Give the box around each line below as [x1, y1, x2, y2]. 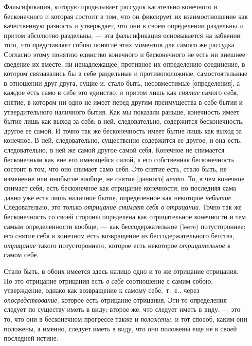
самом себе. [4, 250, 39, 260]
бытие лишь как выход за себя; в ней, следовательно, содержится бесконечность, [4, 116, 244, 126]
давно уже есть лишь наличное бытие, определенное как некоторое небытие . [4, 192, 234, 202]
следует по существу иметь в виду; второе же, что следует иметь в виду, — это [4, 304, 241, 314]
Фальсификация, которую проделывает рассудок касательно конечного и [4, 1, 217, 11]
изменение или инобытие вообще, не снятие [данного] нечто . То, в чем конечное [4, 173, 245, 183]
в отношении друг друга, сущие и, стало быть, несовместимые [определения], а [4, 77, 240, 88]
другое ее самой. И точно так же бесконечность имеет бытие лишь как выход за [4, 125, 242, 135]
